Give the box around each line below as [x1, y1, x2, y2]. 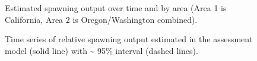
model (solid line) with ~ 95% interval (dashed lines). [5, 44, 198, 56]
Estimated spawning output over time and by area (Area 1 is [5, 2, 227, 13]
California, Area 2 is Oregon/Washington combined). [5, 13, 198, 25]
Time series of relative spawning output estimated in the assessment [5, 33, 253, 45]
